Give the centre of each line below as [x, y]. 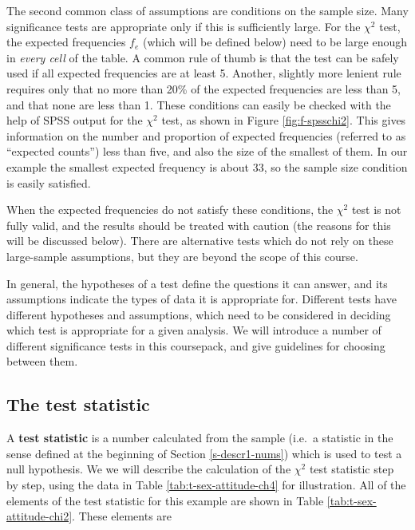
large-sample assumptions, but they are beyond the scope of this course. [182, 256]
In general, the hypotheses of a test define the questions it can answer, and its [197, 283]
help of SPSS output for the [75, 120]
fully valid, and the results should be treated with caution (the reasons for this [199, 225]
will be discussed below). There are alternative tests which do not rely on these [200, 241]
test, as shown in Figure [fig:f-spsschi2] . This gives [284, 120]
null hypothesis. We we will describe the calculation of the [149, 469]
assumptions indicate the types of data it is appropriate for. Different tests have [202, 299]
